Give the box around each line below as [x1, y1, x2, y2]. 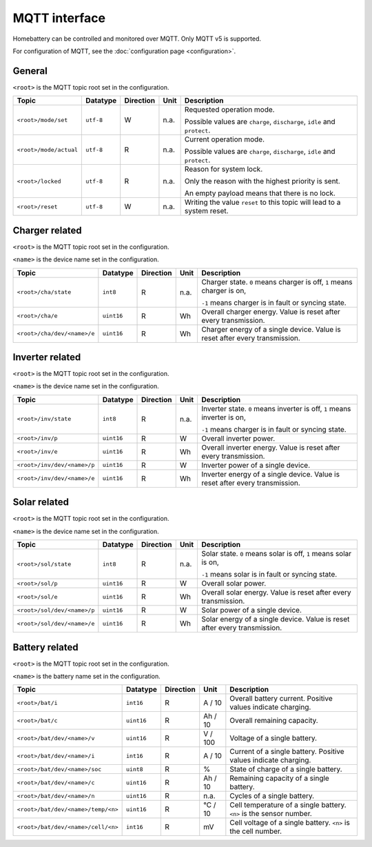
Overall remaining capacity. [229, 716, 318, 726]
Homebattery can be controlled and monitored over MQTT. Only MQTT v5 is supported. [12, 34, 262, 43]
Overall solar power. [200, 579, 267, 588]
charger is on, [200, 286, 247, 295]
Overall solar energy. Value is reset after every [200, 588, 351, 597]
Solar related [12, 497, 69, 508]
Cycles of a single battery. [229, 791, 315, 801]
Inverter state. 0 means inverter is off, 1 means [200, 403, 351, 413]
